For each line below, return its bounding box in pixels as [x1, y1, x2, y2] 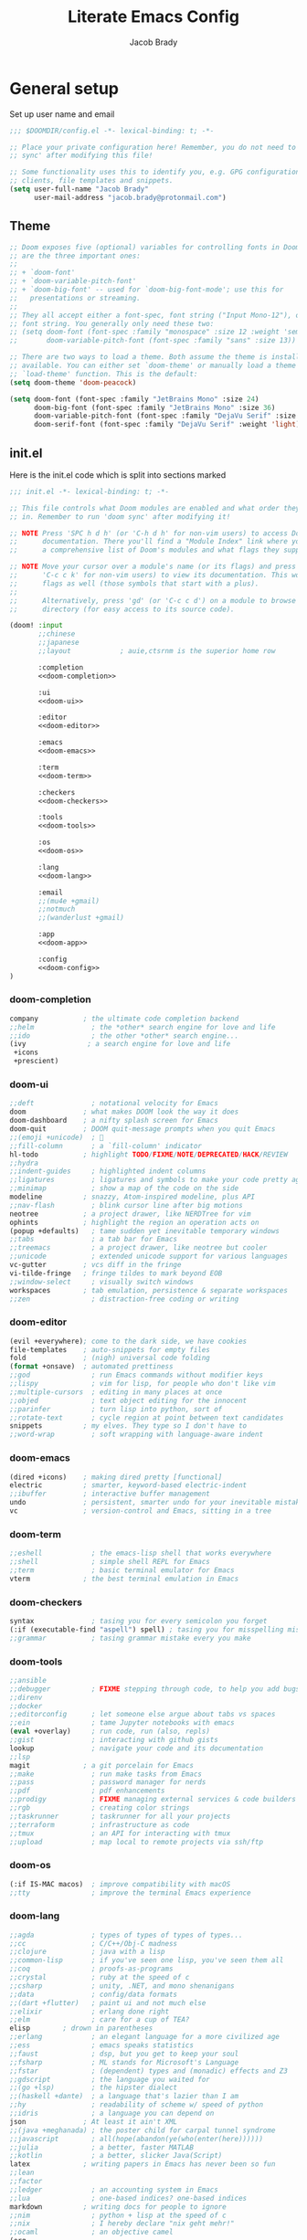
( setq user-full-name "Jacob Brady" [9, 185, 149, 194]
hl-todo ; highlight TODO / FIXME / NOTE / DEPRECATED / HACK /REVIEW [9, 1149, 288, 1159]
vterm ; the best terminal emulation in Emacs [9, 1574, 239, 1583]
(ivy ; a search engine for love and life [9, 1040, 231, 1049]
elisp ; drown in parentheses [9, 2023, 153, 2034]
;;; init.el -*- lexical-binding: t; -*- [9, 487, 170, 496]
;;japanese [37, 638, 79, 648]
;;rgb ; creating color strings [9, 1803, 190, 1812]
